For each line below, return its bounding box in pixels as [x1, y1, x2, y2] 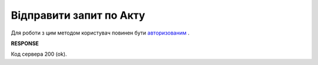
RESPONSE [11, 40, 39, 47]
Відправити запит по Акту [11, 9, 145, 22]
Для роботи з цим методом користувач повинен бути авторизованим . [11, 29, 190, 36]
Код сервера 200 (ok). [11, 50, 67, 58]
